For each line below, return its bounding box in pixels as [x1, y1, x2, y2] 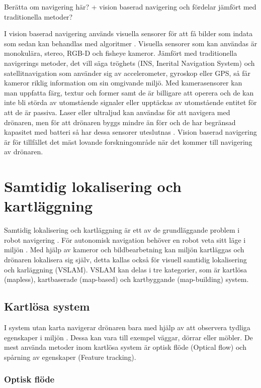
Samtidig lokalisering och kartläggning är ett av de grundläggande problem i [4, 225, 240, 235]
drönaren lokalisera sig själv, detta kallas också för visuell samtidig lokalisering [4, 254, 247, 264]
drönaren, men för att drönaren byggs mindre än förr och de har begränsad [4, 117, 236, 127]
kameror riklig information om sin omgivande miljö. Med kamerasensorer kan [4, 77, 242, 88]
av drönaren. [4, 146, 43, 157]
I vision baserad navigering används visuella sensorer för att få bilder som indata [4, 28, 253, 39]
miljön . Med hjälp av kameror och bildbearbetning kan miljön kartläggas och [4, 244, 244, 255]
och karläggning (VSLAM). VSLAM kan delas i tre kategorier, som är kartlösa [4, 264, 247, 274]
